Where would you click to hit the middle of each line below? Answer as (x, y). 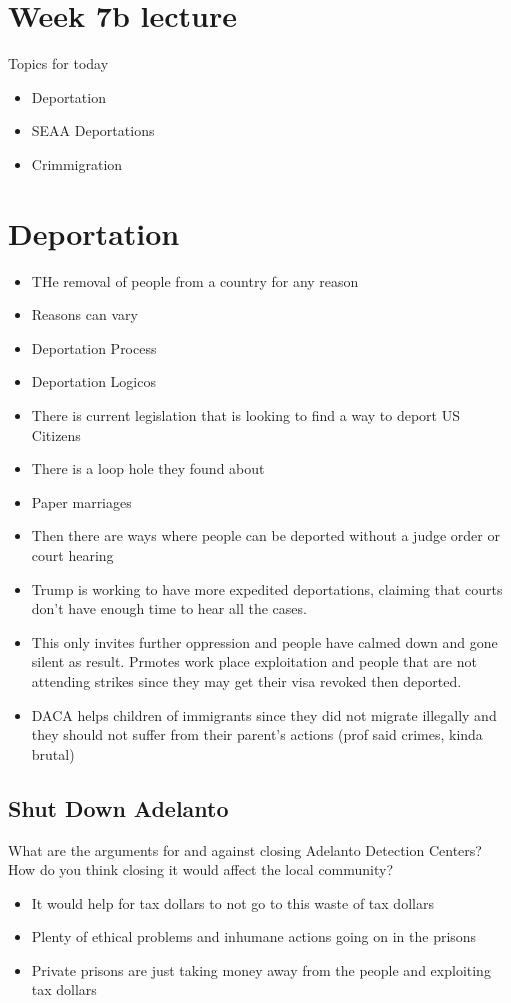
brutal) (53, 753)
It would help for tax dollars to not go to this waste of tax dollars (232, 902)
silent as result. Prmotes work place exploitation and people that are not (254, 661)
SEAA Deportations (93, 130)
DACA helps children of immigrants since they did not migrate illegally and (264, 714)
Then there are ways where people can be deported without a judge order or (265, 535)
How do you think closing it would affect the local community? (201, 869)
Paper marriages (81, 501)
